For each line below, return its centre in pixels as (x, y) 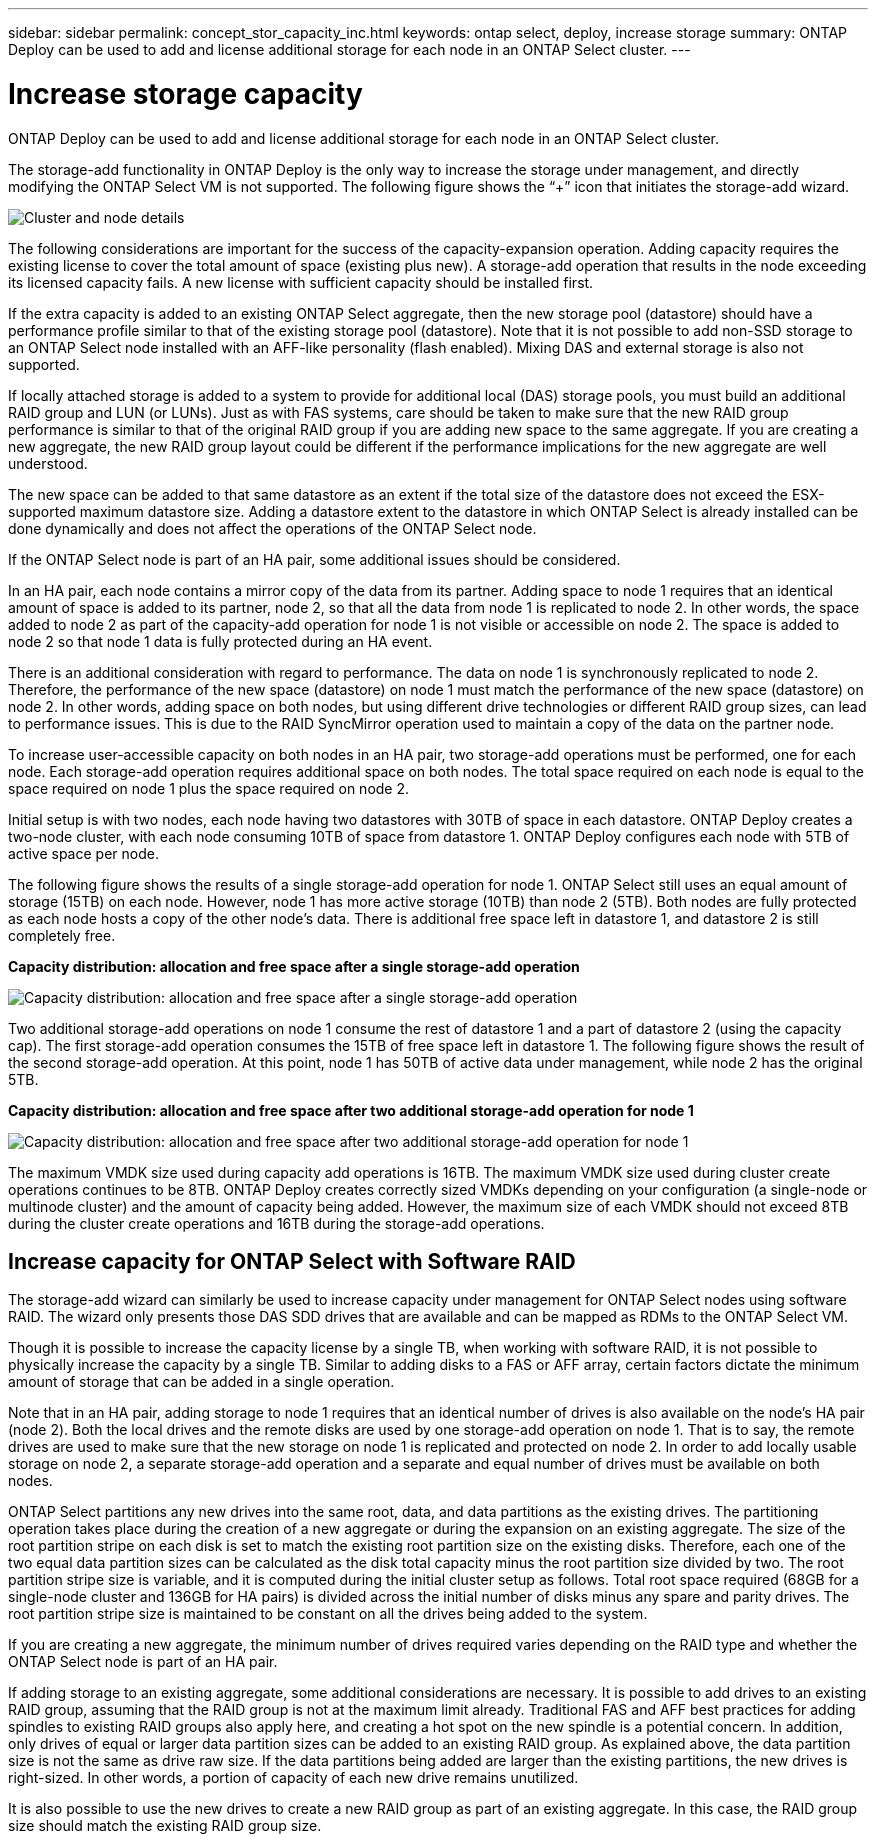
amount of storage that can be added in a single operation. (201, 1382)
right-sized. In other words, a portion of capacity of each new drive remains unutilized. (293, 1778)
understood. (48, 463)
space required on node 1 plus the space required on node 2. (209, 788)
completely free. (62, 935)
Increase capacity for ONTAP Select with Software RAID (292, 1261)
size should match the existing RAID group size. (165, 1826)
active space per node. (83, 853)
